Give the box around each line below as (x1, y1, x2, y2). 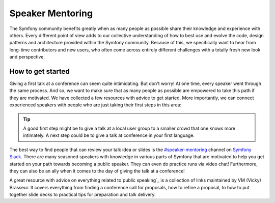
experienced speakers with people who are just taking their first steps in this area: (9, 102, 182, 108)
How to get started (9, 67, 70, 76)
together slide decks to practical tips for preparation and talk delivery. (9, 191, 156, 198)
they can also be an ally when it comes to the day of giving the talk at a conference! (9, 168, 185, 174)
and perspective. (9, 54, 45, 60)
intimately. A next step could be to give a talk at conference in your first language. (23, 132, 195, 138)
